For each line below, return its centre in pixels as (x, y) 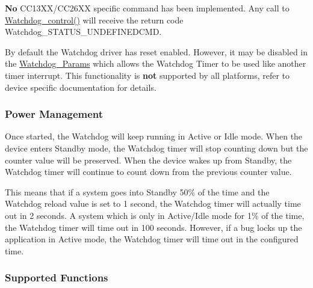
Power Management (54, 114)
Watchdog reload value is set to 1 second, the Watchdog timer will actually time (153, 204)
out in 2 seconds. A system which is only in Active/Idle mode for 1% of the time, (155, 215)
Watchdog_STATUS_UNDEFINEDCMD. (83, 32)
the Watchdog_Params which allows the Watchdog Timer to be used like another (156, 63)
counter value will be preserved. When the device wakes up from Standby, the (148, 160)
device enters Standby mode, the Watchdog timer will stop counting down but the (156, 148)
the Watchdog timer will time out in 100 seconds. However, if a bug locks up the (153, 227)
